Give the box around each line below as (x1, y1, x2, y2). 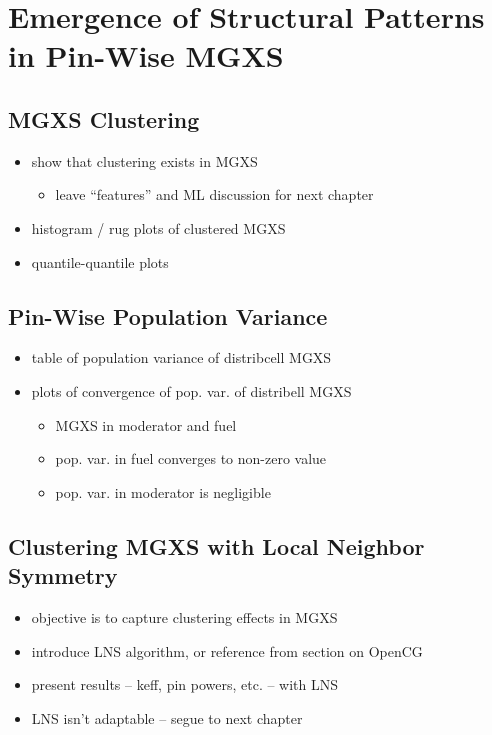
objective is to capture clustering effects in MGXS (31, 606, 338, 627)
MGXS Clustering (8, 103, 200, 134)
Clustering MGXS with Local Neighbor (8, 530, 425, 561)
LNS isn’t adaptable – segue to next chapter (31, 707, 303, 728)
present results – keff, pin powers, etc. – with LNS (31, 674, 339, 695)
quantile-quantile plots (31, 251, 169, 272)
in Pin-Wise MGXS (8, 35, 284, 76)
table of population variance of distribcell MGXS (31, 347, 332, 368)
